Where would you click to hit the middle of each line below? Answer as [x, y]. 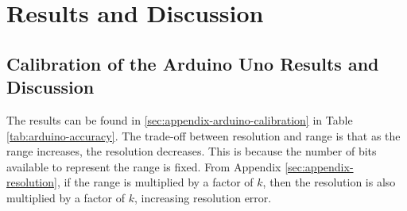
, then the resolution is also [329, 182]
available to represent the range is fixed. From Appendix [144, 166]
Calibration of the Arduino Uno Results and [193, 63]
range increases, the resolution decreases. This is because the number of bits [192, 151]
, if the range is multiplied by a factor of [155, 182]
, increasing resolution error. [203, 197]
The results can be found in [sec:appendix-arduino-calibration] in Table [180, 119]
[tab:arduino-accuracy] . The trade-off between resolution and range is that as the [203, 135]
